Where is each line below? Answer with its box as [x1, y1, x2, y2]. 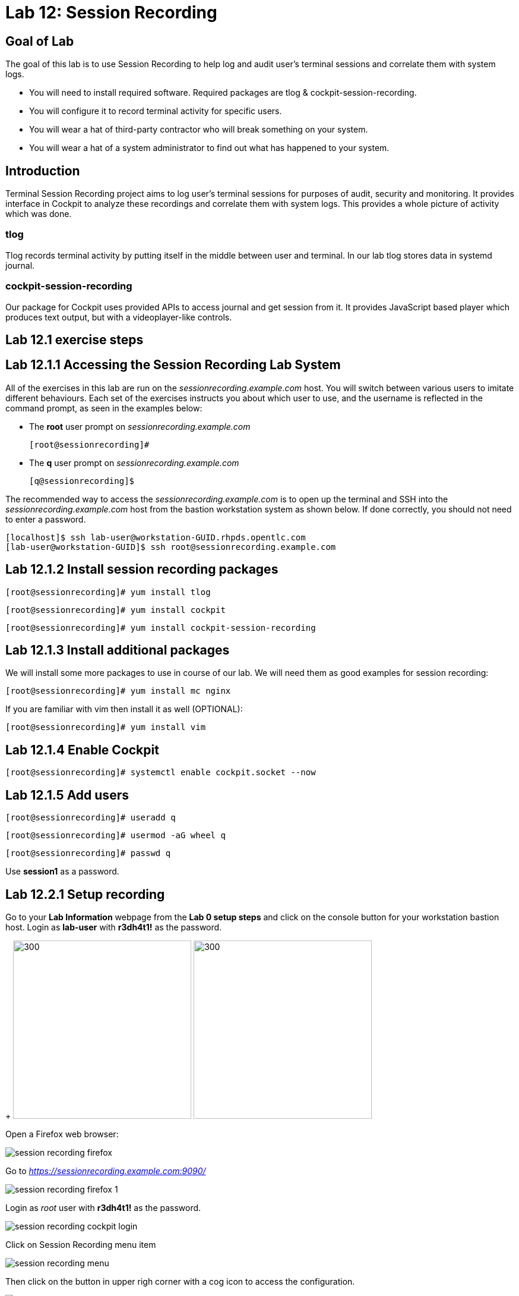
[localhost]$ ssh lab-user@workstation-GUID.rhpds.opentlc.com [5, 532, 306, 542]
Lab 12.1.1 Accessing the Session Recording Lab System [5, 357, 341, 373]
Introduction [5, 163, 80, 178]
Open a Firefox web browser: [5, 1129, 119, 1139]
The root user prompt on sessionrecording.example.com [29, 421, 251, 432]
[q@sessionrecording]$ [29, 476, 135, 486]
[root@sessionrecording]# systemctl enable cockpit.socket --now [5, 767, 316, 778]
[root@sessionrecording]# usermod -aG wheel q [5, 831, 226, 841]
